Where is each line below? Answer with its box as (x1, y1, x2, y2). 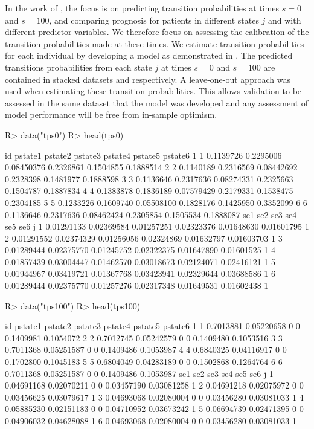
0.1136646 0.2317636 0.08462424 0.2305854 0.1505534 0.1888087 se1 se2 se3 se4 (5, 208, 297, 221)
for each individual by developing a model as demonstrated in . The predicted (5, 49, 293, 62)
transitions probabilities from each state (5, 60, 152, 73)
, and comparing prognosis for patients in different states (49, 13, 259, 26)
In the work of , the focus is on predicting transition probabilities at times (5, 2, 280, 14)
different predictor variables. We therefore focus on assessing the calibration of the (5, 25, 309, 38)
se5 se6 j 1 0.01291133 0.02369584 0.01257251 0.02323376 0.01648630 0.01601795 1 (5, 220, 309, 233)
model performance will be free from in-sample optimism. (5, 108, 217, 121)
